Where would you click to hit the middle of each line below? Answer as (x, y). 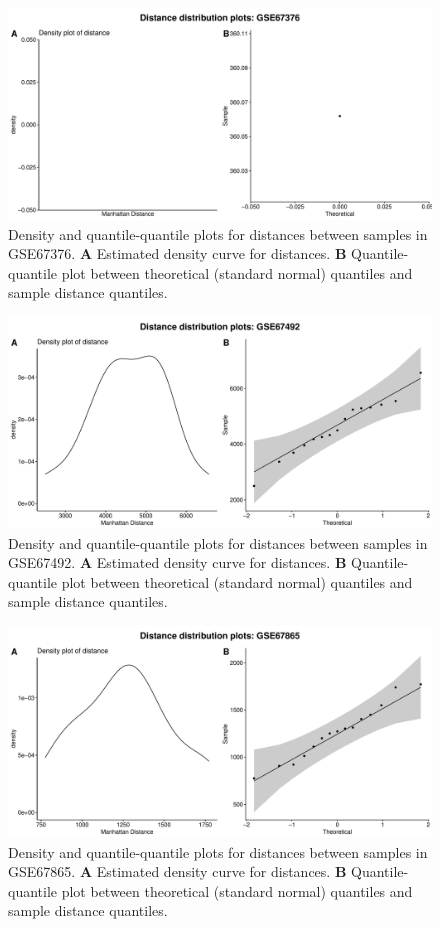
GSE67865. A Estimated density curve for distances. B (177, 871)
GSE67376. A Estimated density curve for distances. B (177, 253)
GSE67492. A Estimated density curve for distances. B (177, 562)
